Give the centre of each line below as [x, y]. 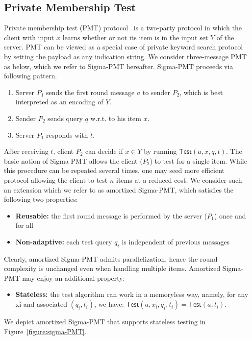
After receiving [26, 151]
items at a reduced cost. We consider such [179, 180]
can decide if [104, 151]
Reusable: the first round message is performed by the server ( [111, 215]
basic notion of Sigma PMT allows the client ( [73, 160]
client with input [29, 37]
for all [25, 225]
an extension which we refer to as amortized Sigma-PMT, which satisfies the [119, 189]
